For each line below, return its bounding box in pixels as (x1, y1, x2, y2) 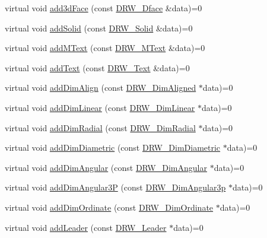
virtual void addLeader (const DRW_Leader (5, 221, 167, 233)
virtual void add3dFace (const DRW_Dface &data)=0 (5, 2, 202, 14)
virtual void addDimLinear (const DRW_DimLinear (5, 101, 195, 113)
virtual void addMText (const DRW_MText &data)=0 (5, 42, 205, 54)
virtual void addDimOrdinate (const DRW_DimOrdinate (5, 201, 214, 213)
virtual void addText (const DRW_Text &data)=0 (5, 61, 190, 74)
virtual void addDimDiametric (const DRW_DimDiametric (5, 141, 221, 154)
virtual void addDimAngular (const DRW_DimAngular (5, 161, 207, 173)
